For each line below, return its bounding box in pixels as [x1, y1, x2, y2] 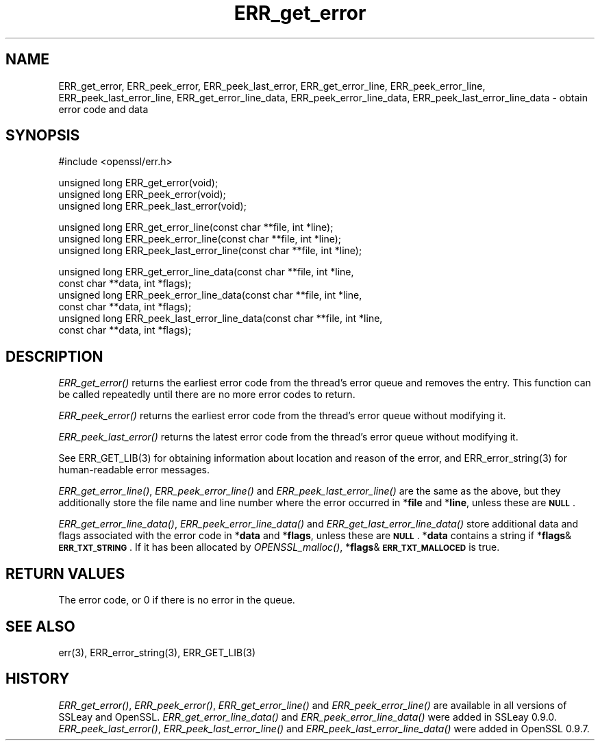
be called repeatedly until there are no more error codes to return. [58, 388, 355, 401]
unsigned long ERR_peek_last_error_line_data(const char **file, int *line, [58, 312, 383, 325]
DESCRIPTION [5, 347, 103, 365]
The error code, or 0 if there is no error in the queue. [58, 594, 295, 606]
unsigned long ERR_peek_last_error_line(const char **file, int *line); [58, 245, 362, 257]
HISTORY [5, 670, 70, 688]
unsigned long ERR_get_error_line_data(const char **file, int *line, [58, 266, 354, 278]
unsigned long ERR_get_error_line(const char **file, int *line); [58, 221, 334, 234]
